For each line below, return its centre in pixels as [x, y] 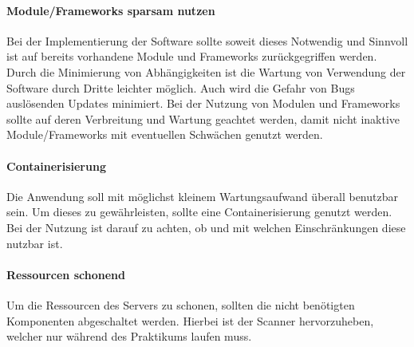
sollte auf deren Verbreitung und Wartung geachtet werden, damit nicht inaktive [203, 118]
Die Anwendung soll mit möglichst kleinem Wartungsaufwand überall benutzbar [202, 196]
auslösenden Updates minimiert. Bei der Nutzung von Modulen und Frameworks [203, 103]
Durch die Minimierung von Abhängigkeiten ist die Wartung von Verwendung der [206, 71]
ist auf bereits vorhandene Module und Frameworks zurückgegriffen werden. [192, 56]
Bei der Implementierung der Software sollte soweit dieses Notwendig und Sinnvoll [207, 40]
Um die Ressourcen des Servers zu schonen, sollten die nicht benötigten [181, 304]
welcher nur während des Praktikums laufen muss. [129, 336]
